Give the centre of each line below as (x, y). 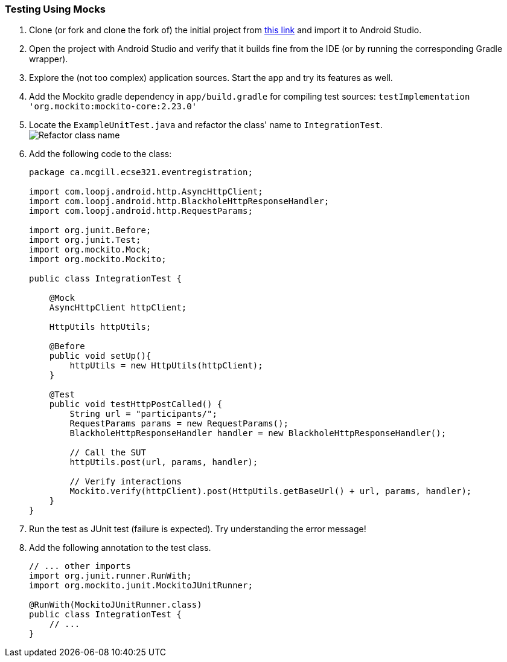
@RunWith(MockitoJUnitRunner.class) (116, 605)
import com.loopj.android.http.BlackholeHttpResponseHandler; (179, 201)
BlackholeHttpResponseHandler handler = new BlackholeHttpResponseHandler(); (258, 433)
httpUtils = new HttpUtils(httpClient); (166, 366)
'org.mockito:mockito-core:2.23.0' (113, 107)
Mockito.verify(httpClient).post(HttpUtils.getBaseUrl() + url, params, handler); (271, 491)
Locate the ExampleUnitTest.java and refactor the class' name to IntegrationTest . (206, 125)
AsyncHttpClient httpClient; (118, 308)
